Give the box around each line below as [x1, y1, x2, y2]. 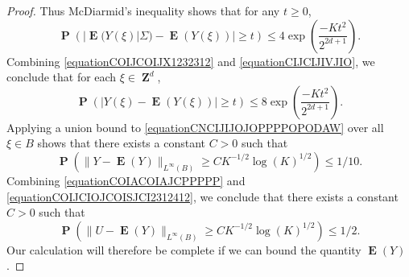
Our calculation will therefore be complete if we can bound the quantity [6, 241, 361, 258]
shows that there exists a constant [37, 134, 205, 151]
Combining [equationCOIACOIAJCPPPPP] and [6, 172, 246, 188]
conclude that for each [6, 68, 117, 85]
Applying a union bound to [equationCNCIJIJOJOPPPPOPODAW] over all [6, 118, 384, 135]
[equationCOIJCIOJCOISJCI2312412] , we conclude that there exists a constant [6, 188, 399, 205]
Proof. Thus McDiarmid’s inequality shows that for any [6, 2, 280, 19]
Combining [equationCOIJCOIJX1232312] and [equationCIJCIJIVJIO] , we [6, 52, 375, 69]
